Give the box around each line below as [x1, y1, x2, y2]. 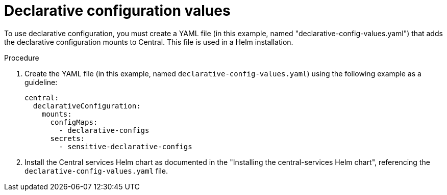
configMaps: [50, 118, 98, 126]
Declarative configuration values [4, 2, 231, 19]
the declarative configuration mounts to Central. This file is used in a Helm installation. [4, 37, 293, 46]
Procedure [4, 53, 39, 62]
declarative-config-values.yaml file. [24, 166, 168, 175]
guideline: [24, 77, 58, 87]
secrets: [50, 134, 85, 143]
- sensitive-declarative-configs [59, 142, 192, 151]
